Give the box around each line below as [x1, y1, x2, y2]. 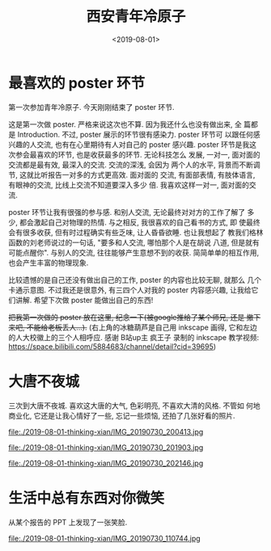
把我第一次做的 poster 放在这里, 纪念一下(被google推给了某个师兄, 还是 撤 [8, 312, 254, 322]
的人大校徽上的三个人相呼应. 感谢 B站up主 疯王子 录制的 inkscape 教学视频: [8, 332, 260, 342]
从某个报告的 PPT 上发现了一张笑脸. [8, 517, 128, 527]
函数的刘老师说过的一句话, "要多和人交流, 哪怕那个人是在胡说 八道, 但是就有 [8, 238, 260, 247]
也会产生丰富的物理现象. [8, 258, 89, 267]
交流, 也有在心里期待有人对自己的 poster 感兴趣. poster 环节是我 [36, 139, 250, 149]
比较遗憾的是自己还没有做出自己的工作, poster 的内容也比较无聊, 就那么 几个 [8, 275, 262, 284]
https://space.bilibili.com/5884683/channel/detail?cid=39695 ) [8, 341, 217, 351]
